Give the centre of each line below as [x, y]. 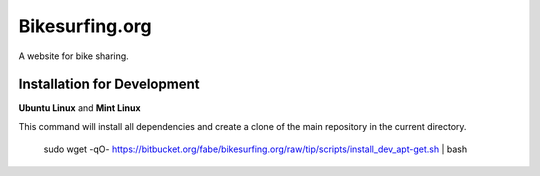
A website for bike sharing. [73, 56]
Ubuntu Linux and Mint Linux [79, 108]
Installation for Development [109, 84]
